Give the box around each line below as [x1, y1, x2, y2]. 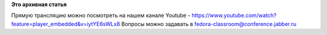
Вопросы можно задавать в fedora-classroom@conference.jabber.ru [121, 20, 297, 27]
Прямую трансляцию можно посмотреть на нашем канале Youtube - [11, 12, 191, 19]
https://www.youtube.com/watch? [191, 12, 277, 19]
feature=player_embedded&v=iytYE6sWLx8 [11, 20, 121, 27]
